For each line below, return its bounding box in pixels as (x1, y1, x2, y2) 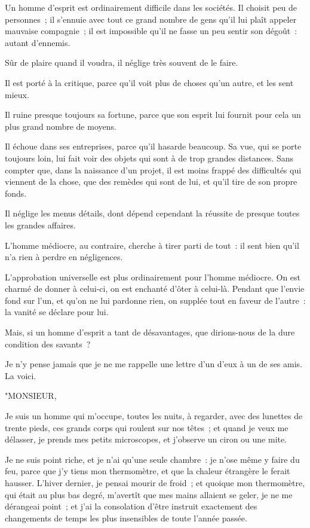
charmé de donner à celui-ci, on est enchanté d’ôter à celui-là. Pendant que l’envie (5, 282, 305, 295)
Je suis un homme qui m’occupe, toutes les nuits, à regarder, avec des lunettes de (5, 410, 303, 422)
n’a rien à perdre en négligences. (5, 251, 123, 263)
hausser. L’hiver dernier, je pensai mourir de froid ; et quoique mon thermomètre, (5, 477, 305, 489)
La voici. (5, 369, 36, 381)
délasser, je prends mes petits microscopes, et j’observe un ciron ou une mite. (5, 433, 287, 445)
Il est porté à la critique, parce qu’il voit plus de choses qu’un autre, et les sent (5, 76, 294, 88)
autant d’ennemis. (5, 36, 70, 48)
